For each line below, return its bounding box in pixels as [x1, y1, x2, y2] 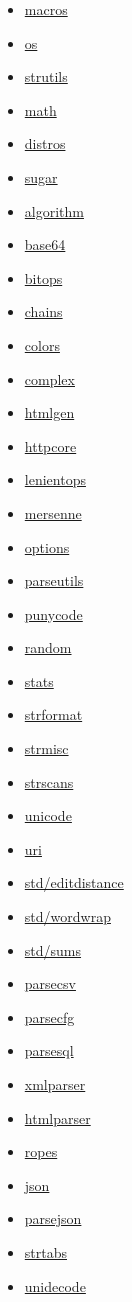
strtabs [24, 1241, 67, 1262]
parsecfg [24, 1006, 75, 1027]
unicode [24, 805, 72, 826]
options [24, 536, 70, 557]
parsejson [24, 1208, 82, 1229]
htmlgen [24, 402, 75, 423]
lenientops [24, 469, 86, 490]
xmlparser [24, 1074, 86, 1094]
